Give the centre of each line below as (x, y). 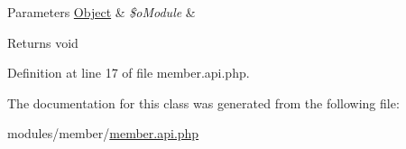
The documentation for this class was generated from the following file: (203, 102)
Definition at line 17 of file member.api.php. (129, 73)
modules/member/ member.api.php (103, 133)
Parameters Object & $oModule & (101, 12)
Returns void (43, 42)
